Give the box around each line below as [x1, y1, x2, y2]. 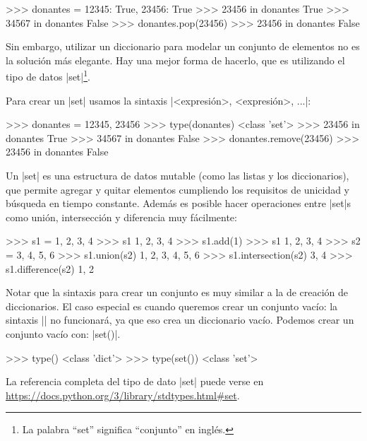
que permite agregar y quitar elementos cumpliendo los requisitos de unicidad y [6, 182, 350, 196]
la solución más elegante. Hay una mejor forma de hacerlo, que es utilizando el [6, 52, 345, 67]
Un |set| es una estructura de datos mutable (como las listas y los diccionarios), [6, 168, 349, 182]
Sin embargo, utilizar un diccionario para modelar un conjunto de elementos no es [6, 39, 360, 54]
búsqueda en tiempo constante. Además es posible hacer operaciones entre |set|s [6, 196, 351, 211]
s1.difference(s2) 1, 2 [6, 261, 95, 276]
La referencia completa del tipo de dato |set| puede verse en [6, 374, 264, 389]
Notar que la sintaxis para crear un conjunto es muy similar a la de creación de [6, 285, 349, 300]
